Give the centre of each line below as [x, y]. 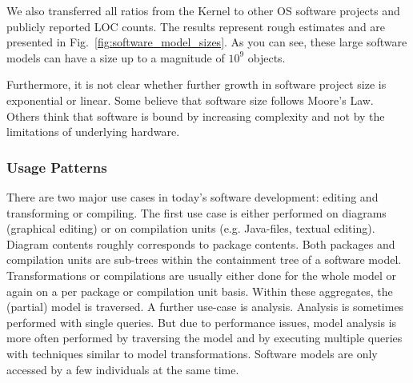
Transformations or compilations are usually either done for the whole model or [202, 275]
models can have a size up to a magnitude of [116, 57]
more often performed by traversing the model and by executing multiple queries [204, 338]
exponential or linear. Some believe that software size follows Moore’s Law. [190, 100]
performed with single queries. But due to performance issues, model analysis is [202, 322]
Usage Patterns [57, 167]
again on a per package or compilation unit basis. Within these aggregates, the [200, 291]
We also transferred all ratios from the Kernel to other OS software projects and [203, 10]
